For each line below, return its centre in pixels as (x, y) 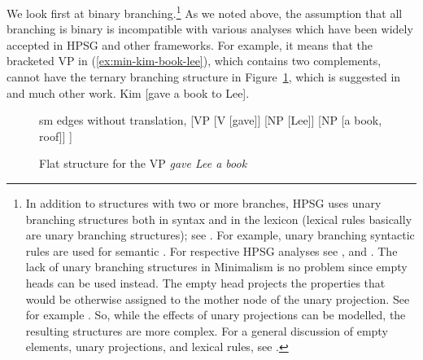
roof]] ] (56, 136)
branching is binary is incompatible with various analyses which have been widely (210, 29)
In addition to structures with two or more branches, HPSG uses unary (203, 203)
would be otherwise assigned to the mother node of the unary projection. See (218, 299)
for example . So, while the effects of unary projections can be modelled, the (216, 315)
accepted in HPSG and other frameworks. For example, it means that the (190, 44)
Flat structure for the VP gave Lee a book (143, 163)
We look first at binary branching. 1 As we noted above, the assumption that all (205, 12)
